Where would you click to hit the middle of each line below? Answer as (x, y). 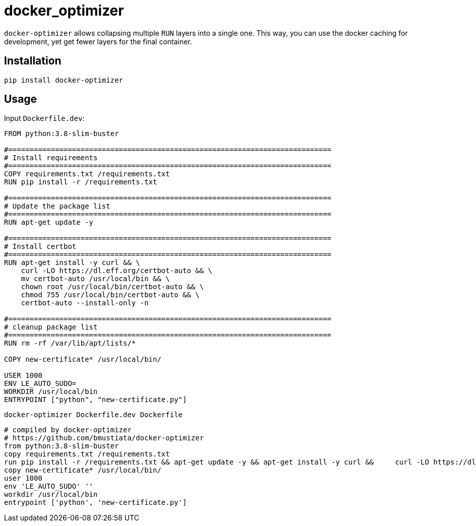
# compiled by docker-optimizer (68, 430)
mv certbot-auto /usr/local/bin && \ (95, 279)
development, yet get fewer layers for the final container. (98, 41)
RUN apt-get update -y (49, 222)
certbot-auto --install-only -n (85, 303)
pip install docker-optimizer (64, 80)
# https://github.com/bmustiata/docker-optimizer (104, 438)
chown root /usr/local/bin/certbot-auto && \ (112, 287)
